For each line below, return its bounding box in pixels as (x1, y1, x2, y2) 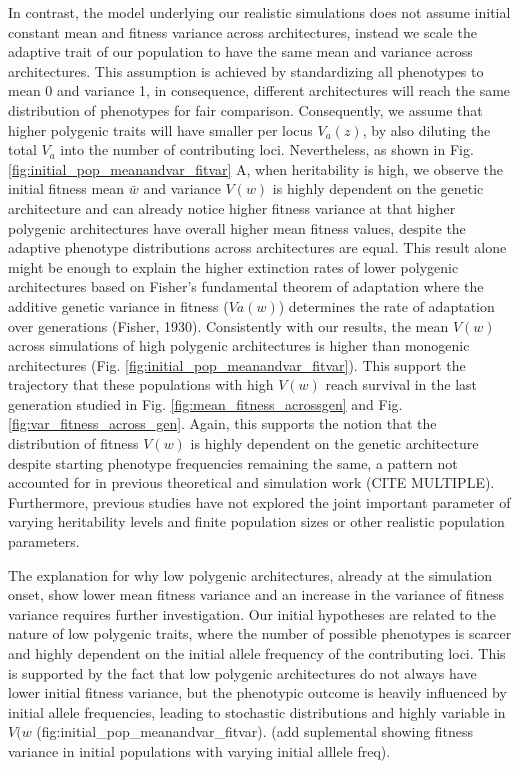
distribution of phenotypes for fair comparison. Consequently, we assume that (8, 99, 483, 120)
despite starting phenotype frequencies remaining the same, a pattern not (8, 452, 458, 473)
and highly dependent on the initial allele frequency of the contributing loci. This (8, 643, 506, 663)
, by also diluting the (362, 119, 491, 140)
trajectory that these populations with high (8, 374, 274, 395)
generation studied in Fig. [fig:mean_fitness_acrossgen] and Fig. (8, 393, 403, 414)
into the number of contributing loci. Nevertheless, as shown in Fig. (60, 139, 474, 160)
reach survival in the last (325, 374, 478, 395)
